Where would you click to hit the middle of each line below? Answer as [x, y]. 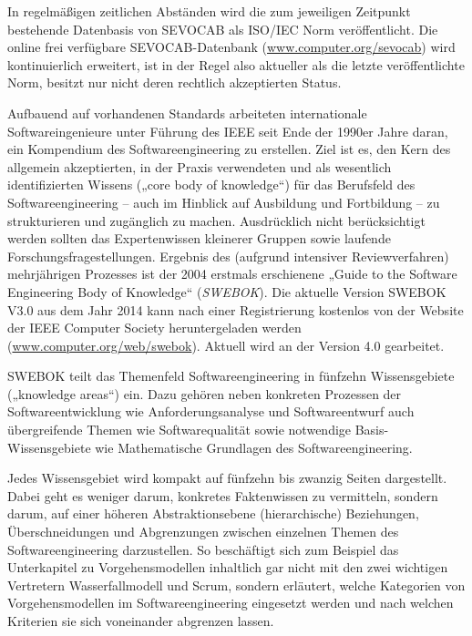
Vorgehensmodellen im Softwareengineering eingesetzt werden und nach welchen [231, 603]
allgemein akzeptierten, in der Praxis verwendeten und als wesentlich [200, 166]
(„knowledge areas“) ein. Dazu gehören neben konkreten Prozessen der [205, 393]
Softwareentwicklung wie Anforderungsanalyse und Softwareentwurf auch [211, 411]
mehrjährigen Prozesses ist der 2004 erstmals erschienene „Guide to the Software [232, 274]
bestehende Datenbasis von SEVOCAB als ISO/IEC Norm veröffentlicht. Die [223, 29]
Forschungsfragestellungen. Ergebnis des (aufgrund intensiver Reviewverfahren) [228, 256]
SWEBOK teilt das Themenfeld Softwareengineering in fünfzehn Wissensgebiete [231, 376]
